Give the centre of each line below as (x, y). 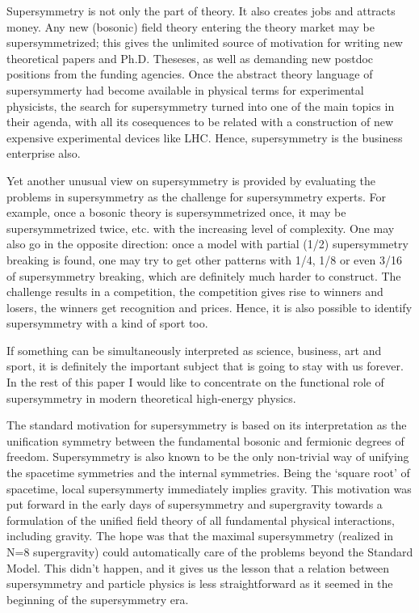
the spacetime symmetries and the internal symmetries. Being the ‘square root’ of (208, 473)
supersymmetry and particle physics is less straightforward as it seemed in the (200, 583)
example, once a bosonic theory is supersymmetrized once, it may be (176, 212)
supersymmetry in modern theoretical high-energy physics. (151, 397)
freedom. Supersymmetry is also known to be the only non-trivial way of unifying (208, 457)
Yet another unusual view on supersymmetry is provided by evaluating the (191, 180)
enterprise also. (44, 153)
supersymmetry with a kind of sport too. (107, 323)
